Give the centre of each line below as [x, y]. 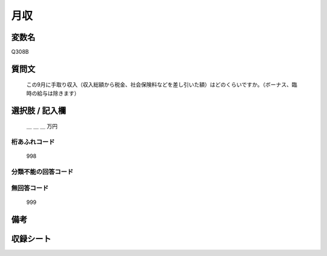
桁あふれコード [33, 142]
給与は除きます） [58, 93]
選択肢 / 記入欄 [39, 110]
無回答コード [30, 188]
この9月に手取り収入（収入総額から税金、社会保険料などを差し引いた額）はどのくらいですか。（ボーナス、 [159, 85]
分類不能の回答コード [42, 171]
